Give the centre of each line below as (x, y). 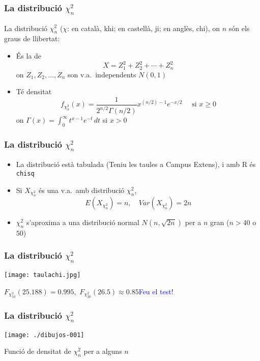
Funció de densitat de (38, 351)
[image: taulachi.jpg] (42, 275)
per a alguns (103, 351)
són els (239, 28)
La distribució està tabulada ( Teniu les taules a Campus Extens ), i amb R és (136, 164)
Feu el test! (156, 291)
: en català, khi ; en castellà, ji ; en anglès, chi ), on (144, 28)
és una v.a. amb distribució (82, 190)
